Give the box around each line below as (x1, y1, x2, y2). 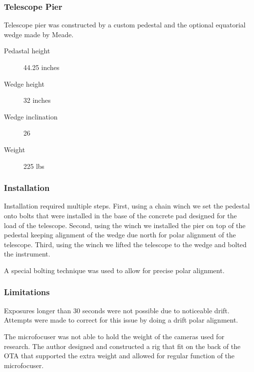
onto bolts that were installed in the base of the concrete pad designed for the (4, 210, 237, 220)
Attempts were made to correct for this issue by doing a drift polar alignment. (4, 315, 238, 325)
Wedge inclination (4, 111, 58, 121)
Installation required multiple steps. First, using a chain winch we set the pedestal (4, 201, 250, 211)
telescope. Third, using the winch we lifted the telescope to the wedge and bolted (4, 239, 247, 249)
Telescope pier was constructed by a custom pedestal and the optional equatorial (4, 20, 246, 30)
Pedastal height (4, 46, 50, 56)
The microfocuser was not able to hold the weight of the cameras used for (4, 331, 225, 341)
